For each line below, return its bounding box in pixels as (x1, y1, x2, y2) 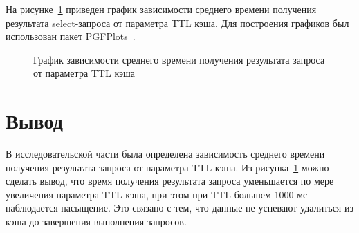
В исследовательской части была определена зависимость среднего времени (6, 147, 325, 161)
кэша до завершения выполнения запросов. (6, 214, 187, 229)
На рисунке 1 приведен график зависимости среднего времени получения (6, 2, 317, 16)
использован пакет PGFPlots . (6, 29, 136, 44)
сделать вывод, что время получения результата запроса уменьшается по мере (6, 174, 334, 188)
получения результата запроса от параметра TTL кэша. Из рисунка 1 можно (6, 160, 329, 174)
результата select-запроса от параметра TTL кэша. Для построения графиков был (6, 15, 349, 30)
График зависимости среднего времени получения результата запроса (33, 52, 325, 66)
